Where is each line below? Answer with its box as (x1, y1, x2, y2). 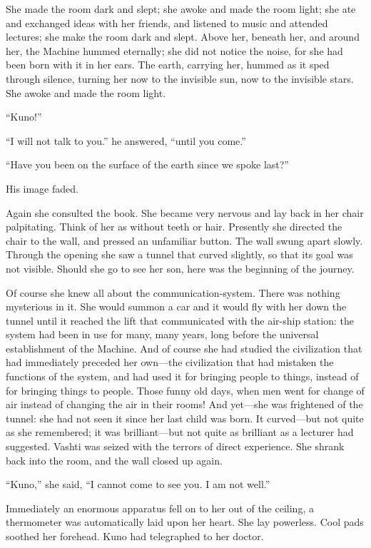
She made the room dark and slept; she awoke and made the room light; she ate (6, 1, 356, 16)
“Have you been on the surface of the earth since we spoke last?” (6, 157, 289, 172)
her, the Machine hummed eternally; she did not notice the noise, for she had (6, 43, 343, 58)
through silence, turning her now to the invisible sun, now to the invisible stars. (6, 71, 354, 86)
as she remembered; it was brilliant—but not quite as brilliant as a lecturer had (6, 425, 354, 440)
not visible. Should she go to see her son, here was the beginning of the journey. (6, 260, 355, 275)
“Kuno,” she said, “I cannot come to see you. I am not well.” (6, 477, 270, 492)
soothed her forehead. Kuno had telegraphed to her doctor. (6, 529, 264, 543)
